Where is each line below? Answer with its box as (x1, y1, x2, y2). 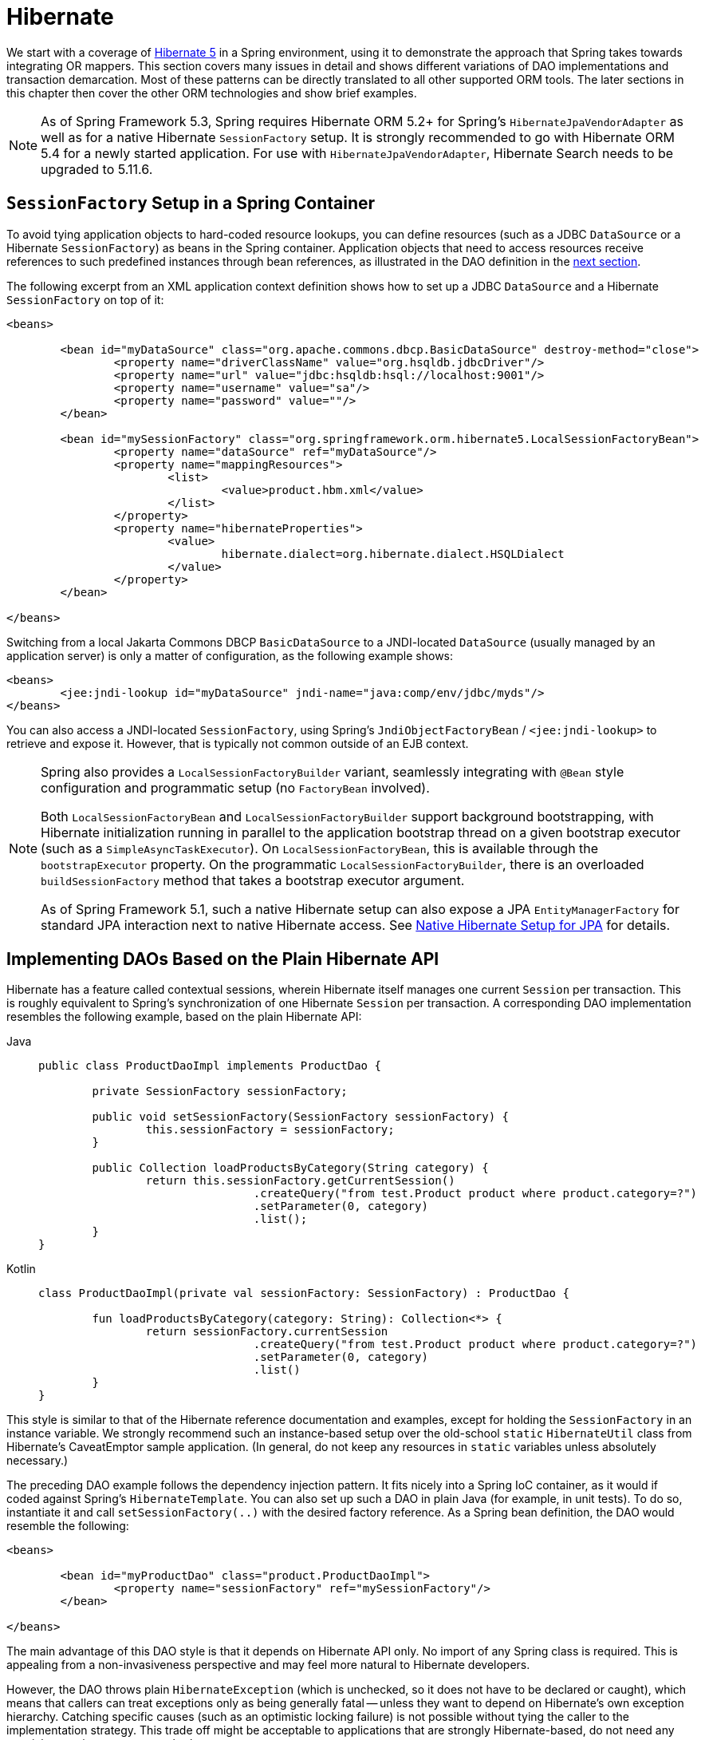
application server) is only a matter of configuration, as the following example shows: (6, 648, 454, 662)
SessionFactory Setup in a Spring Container (6, 193, 376, 214)
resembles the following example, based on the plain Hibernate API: (6, 1010, 362, 1024)
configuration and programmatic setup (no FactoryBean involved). (41, 779, 430, 796)
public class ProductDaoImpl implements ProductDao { (38, 1059, 381, 1073)
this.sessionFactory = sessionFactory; (145, 1123, 395, 1137)
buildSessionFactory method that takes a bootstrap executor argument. (41, 872, 465, 888)
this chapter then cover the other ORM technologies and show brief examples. (6, 85, 417, 100)
